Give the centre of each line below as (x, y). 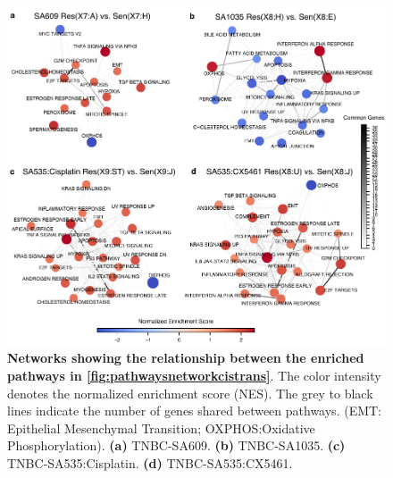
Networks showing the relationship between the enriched (186, 358)
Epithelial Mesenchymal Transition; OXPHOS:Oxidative (161, 428)
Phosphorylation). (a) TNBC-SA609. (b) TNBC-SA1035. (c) (176, 445)
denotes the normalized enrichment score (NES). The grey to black (190, 393)
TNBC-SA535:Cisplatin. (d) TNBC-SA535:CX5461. (150, 462)
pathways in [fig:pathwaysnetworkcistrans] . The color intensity (194, 375)
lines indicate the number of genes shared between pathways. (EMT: (195, 411)
